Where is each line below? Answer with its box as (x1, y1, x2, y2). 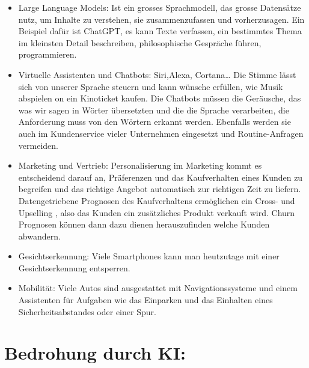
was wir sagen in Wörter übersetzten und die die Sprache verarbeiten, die (18, 103, 289, 116)
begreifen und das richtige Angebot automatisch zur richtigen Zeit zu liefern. (18, 182, 301, 195)
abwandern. (18, 229, 61, 242)
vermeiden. (18, 139, 58, 151)
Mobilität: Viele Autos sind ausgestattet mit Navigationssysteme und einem (18, 282, 298, 294)
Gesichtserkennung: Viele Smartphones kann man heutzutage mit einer (18, 250, 280, 262)
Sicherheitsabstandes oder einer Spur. (18, 305, 156, 318)
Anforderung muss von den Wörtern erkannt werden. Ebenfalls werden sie (18, 115, 291, 128)
